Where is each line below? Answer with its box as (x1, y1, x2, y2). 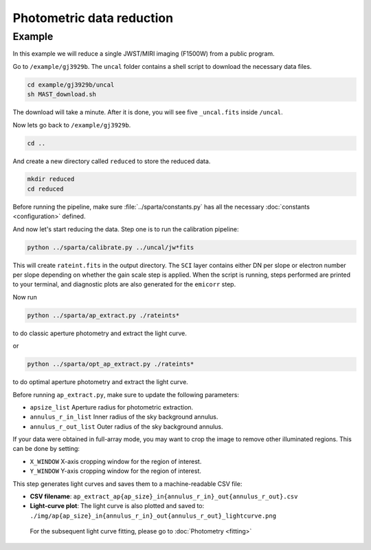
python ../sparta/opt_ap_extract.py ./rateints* (27, 360, 194, 368)
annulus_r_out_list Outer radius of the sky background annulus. (30, 422, 223, 430)
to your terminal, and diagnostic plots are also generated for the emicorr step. (12, 280, 236, 288)
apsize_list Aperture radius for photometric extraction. (30, 403, 194, 411)
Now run (12, 293, 37, 301)
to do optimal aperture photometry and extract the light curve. (12, 378, 188, 386)
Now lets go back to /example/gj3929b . (12, 120, 131, 129)
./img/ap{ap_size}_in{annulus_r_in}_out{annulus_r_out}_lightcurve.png (30, 511, 277, 520)
